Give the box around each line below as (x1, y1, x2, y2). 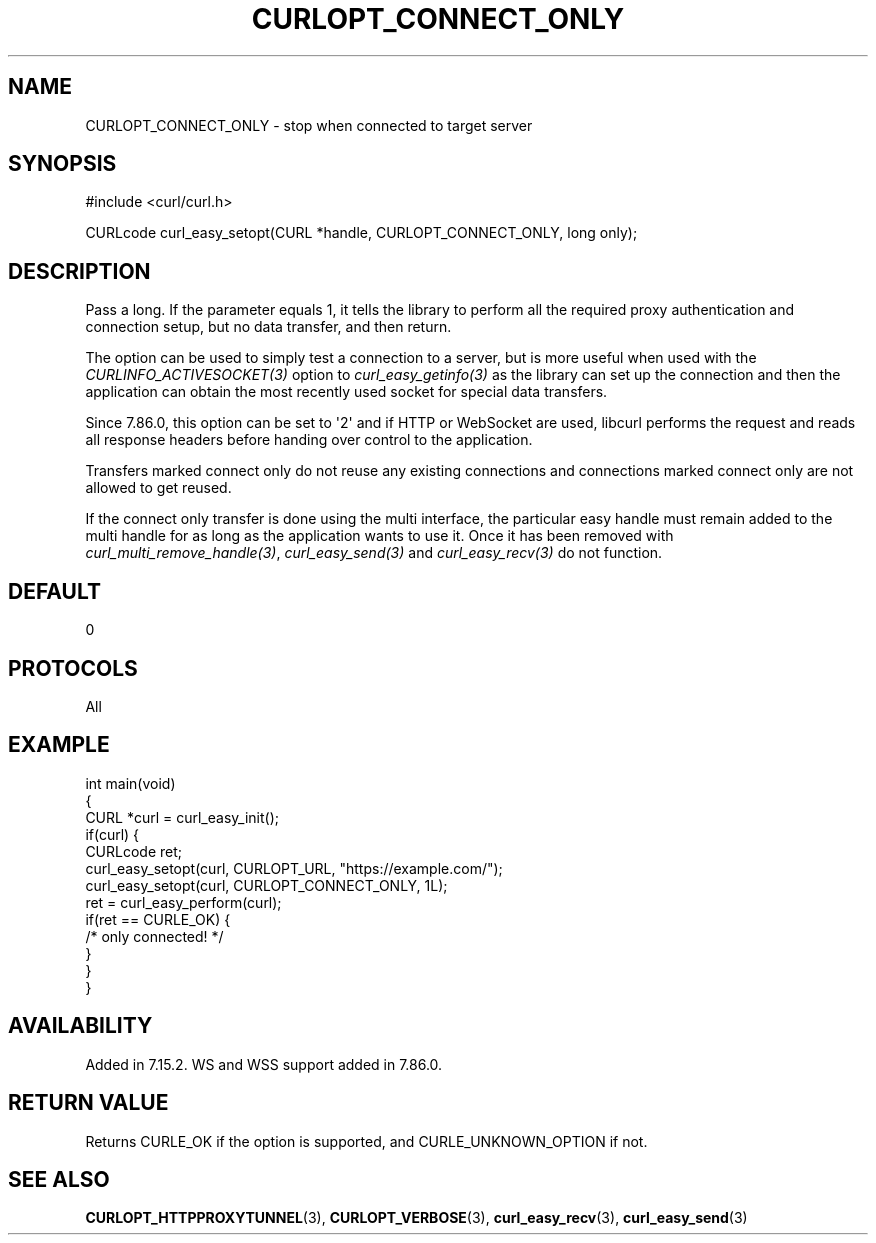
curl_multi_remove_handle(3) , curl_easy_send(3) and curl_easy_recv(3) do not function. (85, 544, 663, 562)
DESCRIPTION (8, 258, 151, 284)
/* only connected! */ (85, 927, 224, 945)
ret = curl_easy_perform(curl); (85, 893, 282, 911)
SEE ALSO (8, 1166, 110, 1192)
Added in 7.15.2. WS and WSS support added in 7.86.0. (85, 1055, 443, 1073)
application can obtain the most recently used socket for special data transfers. (85, 383, 608, 401)
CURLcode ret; (85, 842, 183, 860)
